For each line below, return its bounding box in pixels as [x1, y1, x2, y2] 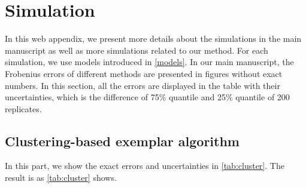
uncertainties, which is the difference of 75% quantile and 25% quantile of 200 [5, 91, 290, 103]
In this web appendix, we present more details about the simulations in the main [5, 32, 302, 45]
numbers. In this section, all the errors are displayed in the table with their [5, 79, 280, 91]
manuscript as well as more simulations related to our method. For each [5, 44, 268, 56]
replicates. [5, 102, 42, 115]
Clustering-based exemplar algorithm [5, 131, 240, 150]
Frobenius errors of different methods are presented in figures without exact [5, 67, 283, 79]
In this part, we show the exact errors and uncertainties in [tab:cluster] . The [5, 159, 284, 172]
